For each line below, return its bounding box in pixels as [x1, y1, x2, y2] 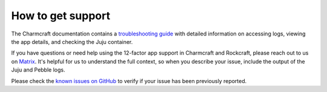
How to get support [11, 9, 110, 22]
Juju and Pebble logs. [11, 66, 65, 73]
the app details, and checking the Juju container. [11, 38, 133, 45]
